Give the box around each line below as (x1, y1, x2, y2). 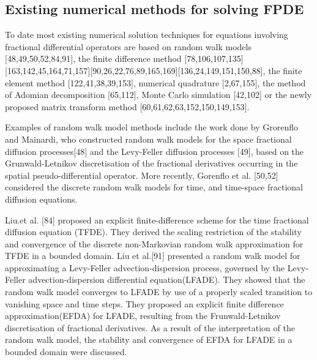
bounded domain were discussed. (5, 345, 127, 358)
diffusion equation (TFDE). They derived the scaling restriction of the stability (5, 225, 302, 238)
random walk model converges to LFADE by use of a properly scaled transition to (5, 285, 313, 298)
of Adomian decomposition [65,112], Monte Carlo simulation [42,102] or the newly (5, 88, 312, 101)
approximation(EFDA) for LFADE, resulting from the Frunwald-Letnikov (5, 309, 281, 322)
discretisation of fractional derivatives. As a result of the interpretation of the (5, 321, 295, 334)
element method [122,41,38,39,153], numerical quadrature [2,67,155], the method (5, 76, 306, 89)
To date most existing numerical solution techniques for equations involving (5, 28, 288, 41)
